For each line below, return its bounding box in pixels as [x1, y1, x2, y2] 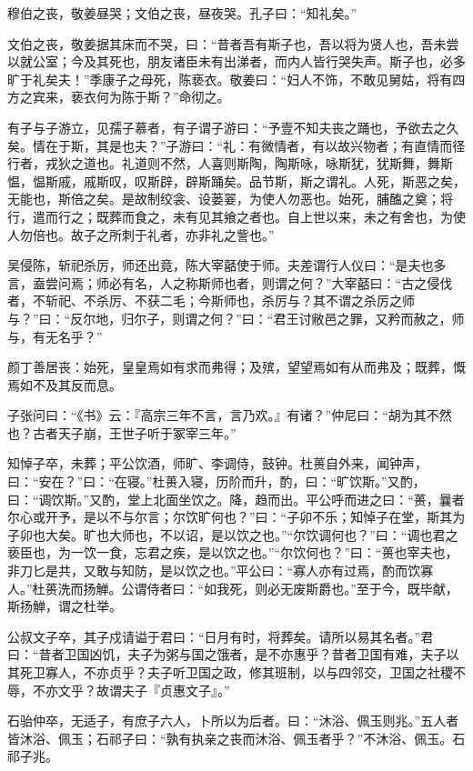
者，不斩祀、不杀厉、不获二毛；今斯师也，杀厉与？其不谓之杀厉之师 [7, 291, 415, 310]
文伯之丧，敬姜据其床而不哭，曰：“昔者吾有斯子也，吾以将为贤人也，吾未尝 [7, 34, 459, 53]
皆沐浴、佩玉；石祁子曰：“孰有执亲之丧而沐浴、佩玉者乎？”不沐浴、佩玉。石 [7, 728, 466, 747]
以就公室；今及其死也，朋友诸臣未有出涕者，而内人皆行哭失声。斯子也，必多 [7, 52, 466, 71]
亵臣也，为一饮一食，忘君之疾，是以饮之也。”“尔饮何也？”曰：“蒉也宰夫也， [7, 543, 458, 562]
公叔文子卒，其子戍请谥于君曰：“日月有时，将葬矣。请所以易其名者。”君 [7, 626, 434, 646]
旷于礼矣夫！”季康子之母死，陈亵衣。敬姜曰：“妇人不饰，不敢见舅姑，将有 [7, 69, 453, 88]
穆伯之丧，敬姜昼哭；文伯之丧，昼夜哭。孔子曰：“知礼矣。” [7, 4, 357, 22]
